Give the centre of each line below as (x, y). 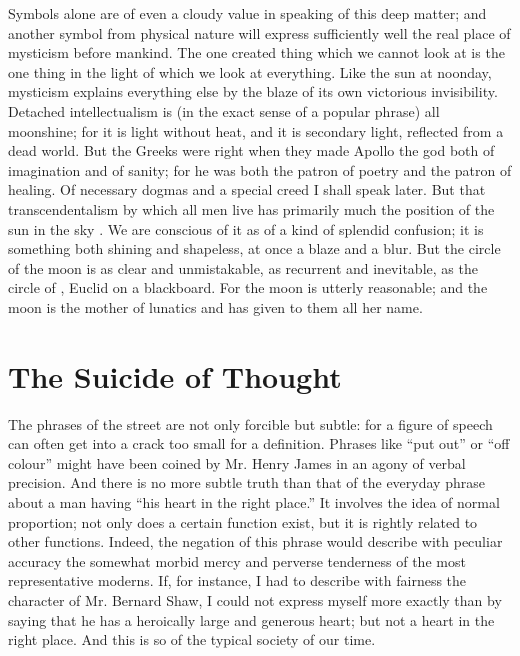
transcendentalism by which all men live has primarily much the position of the (251, 208)
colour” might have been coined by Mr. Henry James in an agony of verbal (237, 462)
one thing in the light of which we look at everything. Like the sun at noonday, (250, 71)
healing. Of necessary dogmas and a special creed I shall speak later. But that (247, 189)
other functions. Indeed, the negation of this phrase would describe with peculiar (255, 541)
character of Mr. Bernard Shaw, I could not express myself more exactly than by (255, 599)
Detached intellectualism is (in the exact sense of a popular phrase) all (224, 110)
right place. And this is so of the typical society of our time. (192, 639)
